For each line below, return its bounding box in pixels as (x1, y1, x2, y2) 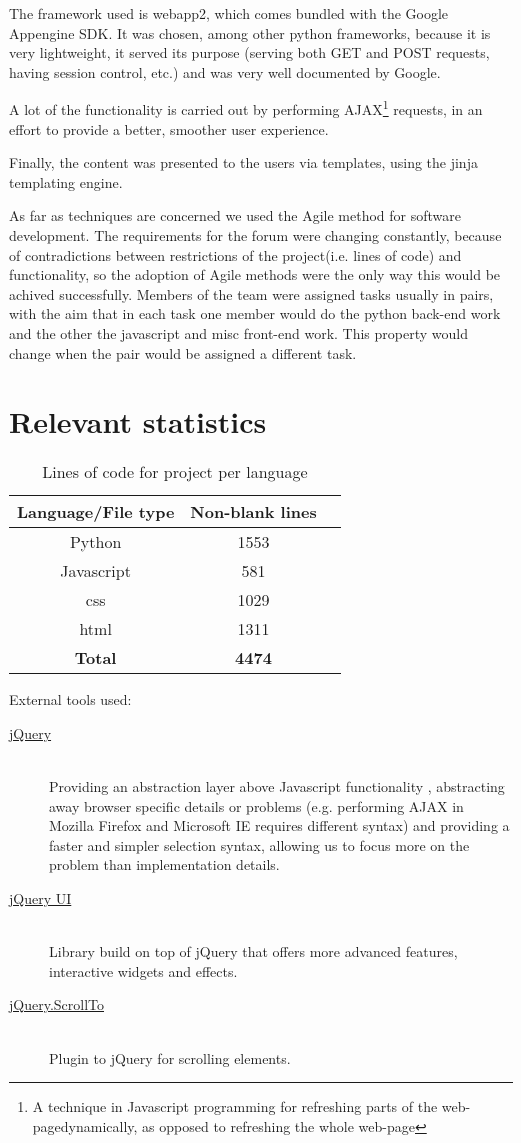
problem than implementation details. (49, 854, 280, 875)
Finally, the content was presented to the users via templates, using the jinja (9, 152, 478, 173)
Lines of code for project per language (42, 460, 308, 484)
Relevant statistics (9, 401, 267, 442)
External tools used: (9, 689, 132, 710)
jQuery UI (9, 888, 72, 909)
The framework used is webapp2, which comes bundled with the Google (9, 3, 449, 23)
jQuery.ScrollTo (9, 994, 105, 1015)
